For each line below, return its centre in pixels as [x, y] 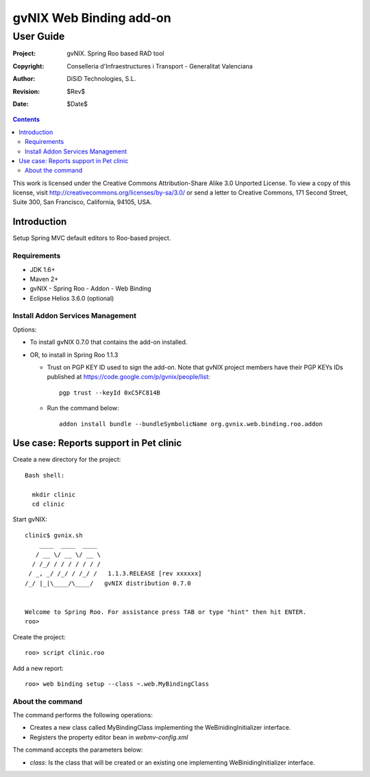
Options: [25, 330]
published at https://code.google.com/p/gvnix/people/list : [128, 377]
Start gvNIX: [30, 519]
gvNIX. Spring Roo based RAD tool [115, 53]
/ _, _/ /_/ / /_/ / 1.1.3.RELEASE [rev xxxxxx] [115, 573]
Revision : [26, 91]
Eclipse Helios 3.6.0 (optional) [72, 298]
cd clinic [48, 504]
